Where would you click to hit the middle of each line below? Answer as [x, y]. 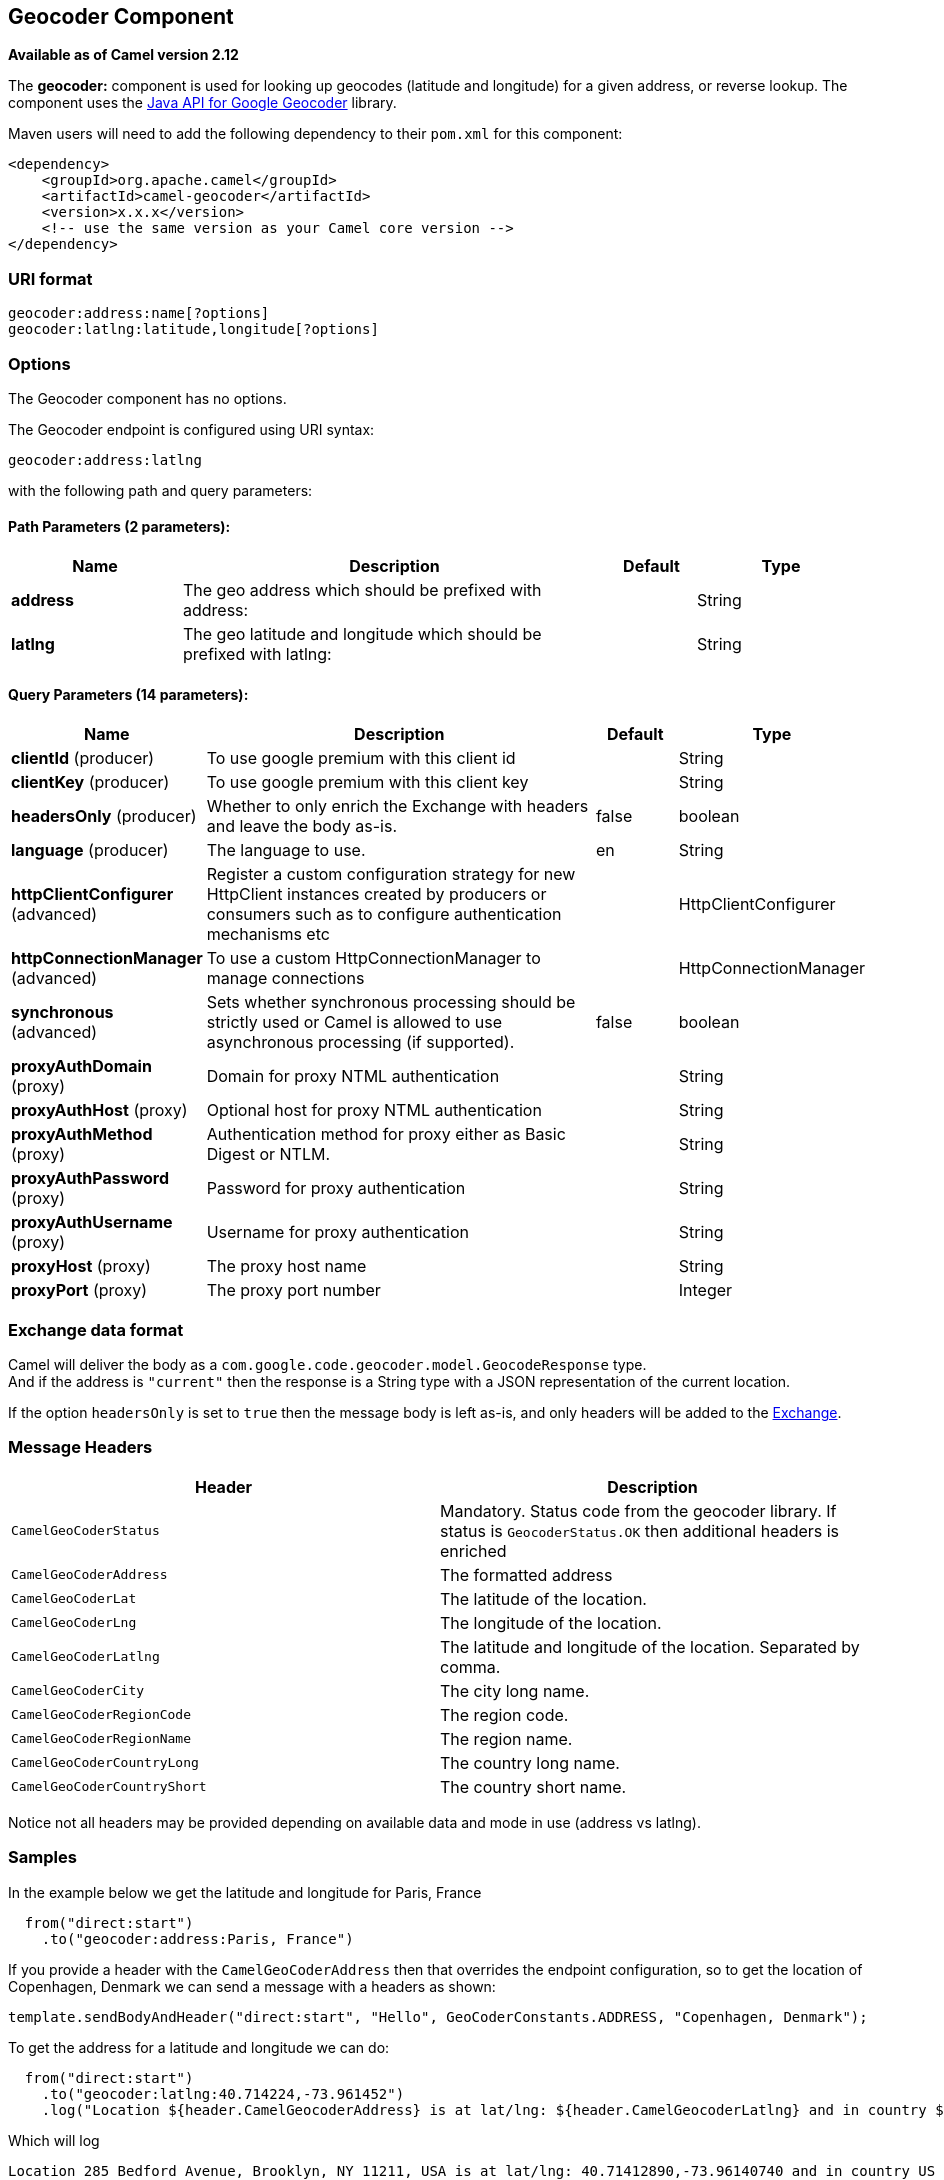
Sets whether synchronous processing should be [391, 1002]
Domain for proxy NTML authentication [353, 1076]
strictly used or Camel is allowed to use [354, 1022]
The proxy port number [293, 1290]
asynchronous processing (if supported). [360, 1042]
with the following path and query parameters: [160, 490]
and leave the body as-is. [302, 826]
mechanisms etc [268, 934]
